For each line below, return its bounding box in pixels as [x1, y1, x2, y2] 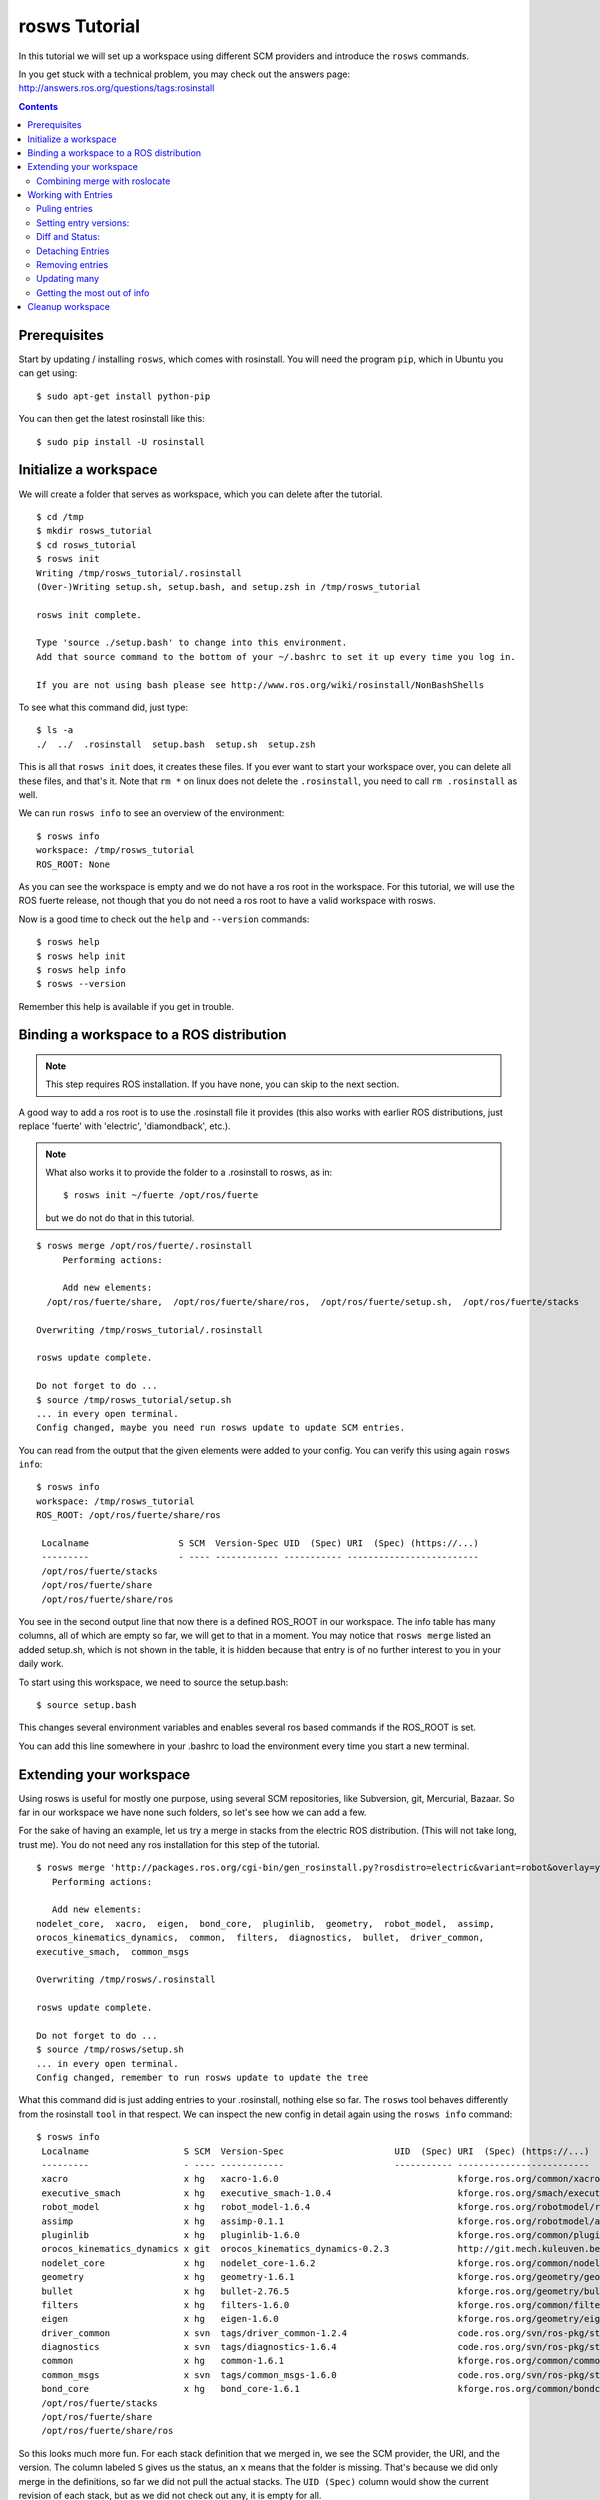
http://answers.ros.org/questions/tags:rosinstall [18, 82, 215, 94]
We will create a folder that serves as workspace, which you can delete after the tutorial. [18, 488, 383, 500]
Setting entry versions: [36, 216, 130, 229]
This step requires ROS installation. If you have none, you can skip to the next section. [45, 1078, 400, 1090]
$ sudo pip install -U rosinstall [36, 436, 205, 447]
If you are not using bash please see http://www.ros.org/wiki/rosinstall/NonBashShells [36, 679, 485, 690]
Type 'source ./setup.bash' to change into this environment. [36, 637, 348, 649]
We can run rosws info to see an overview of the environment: [18, 807, 285, 819]
